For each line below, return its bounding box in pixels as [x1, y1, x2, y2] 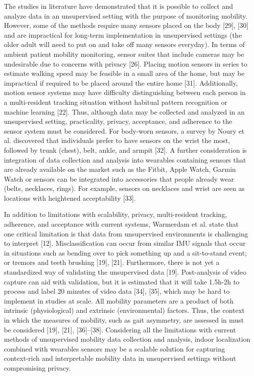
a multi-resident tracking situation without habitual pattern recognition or [4, 96, 228, 107]
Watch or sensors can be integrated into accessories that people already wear [4, 173, 234, 184]
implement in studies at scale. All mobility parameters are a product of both [4, 295, 234, 305]
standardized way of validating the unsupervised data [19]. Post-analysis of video [4, 267, 247, 277]
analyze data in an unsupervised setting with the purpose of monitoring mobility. [4, 10, 248, 21]
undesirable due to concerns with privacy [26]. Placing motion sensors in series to [4, 58, 248, 69]
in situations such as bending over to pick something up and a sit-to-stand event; [4, 247, 247, 258]
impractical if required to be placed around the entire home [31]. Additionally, [4, 77, 238, 88]
